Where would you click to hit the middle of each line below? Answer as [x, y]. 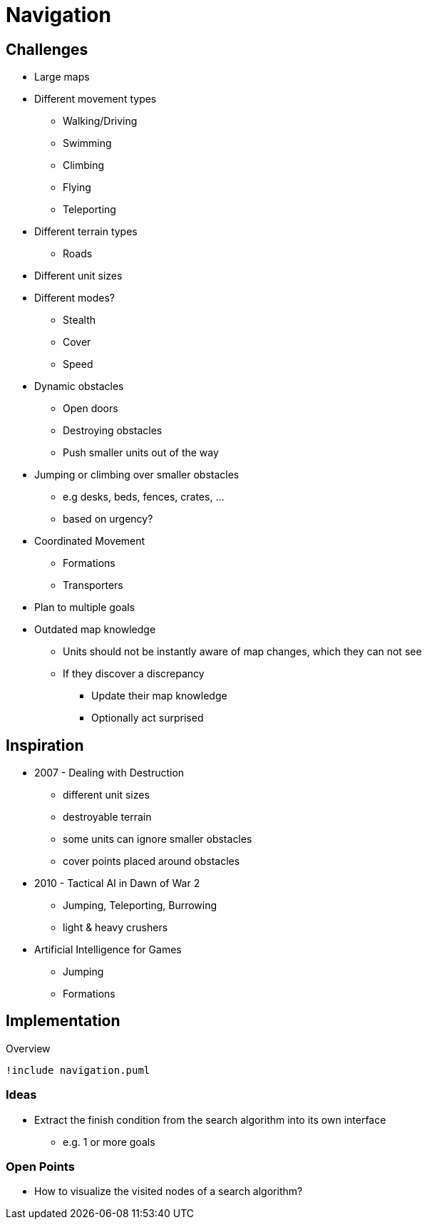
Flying [77, 188]
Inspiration [45, 745]
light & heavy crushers [115, 928]
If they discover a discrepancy [134, 674]
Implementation [63, 1021]
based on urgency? [108, 519]
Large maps [62, 77]
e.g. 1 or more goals [109, 1142]
